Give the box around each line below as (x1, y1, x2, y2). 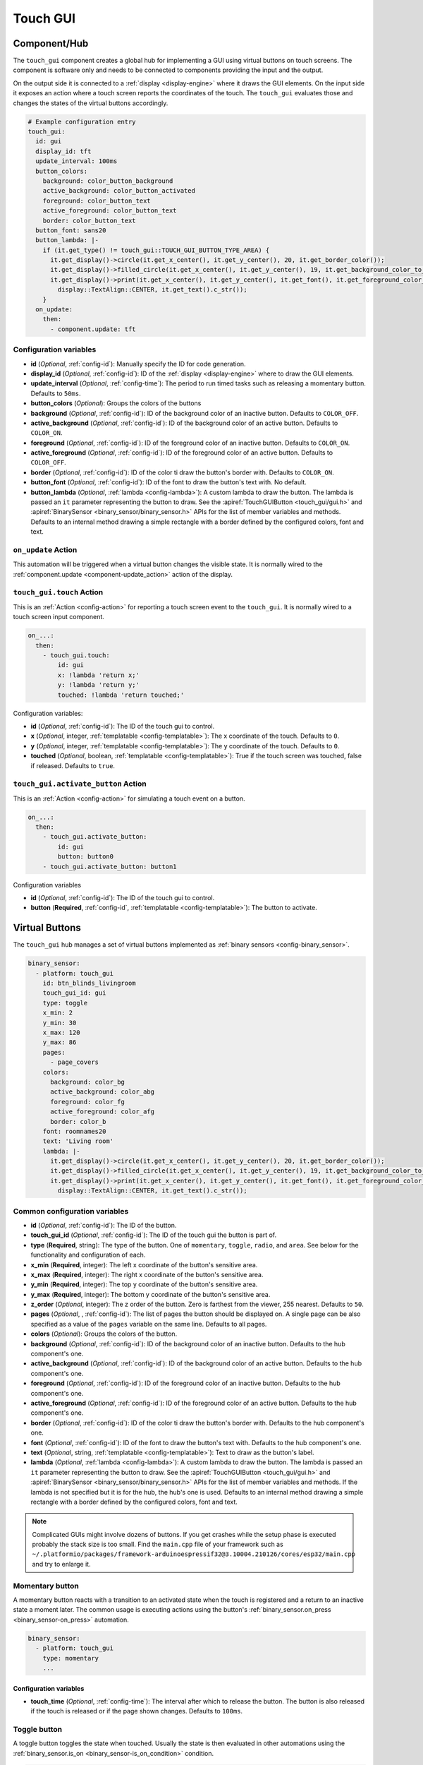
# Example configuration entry (27, 117, 137, 126)
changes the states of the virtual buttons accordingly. (13, 99, 168, 107)
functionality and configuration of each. (30, 1250, 146, 1260)
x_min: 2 (42, 1009, 73, 1017)
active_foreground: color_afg (50, 1108, 155, 1115)
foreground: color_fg (50, 1098, 125, 1106)
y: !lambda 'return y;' (57, 681, 140, 689)
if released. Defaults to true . (30, 761, 116, 770)
